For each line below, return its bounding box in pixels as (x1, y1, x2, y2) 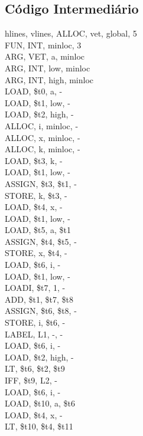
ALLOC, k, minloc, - (5, 143, 80, 155)
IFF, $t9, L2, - (5, 374, 57, 386)
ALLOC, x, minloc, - (5, 131, 80, 143)
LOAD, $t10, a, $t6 (5, 397, 75, 409)
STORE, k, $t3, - (5, 189, 67, 201)
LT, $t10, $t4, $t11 (5, 420, 73, 432)
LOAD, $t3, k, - (5, 154, 63, 166)
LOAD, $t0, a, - (5, 85, 63, 97)
